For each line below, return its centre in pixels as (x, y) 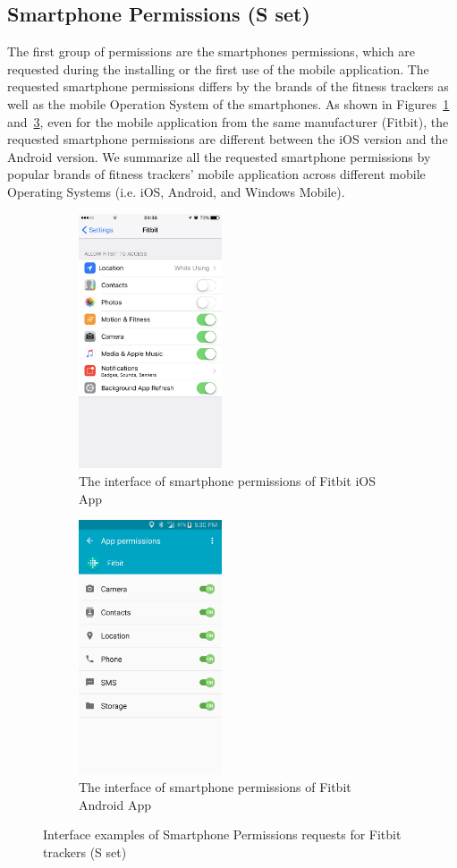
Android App (115, 804)
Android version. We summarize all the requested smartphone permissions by (219, 156)
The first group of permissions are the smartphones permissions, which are (211, 51)
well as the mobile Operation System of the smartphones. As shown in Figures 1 (228, 103)
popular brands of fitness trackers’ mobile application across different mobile (216, 174)
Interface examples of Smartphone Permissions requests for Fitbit (222, 834)
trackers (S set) (85, 852)
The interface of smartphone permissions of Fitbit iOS (227, 481)
